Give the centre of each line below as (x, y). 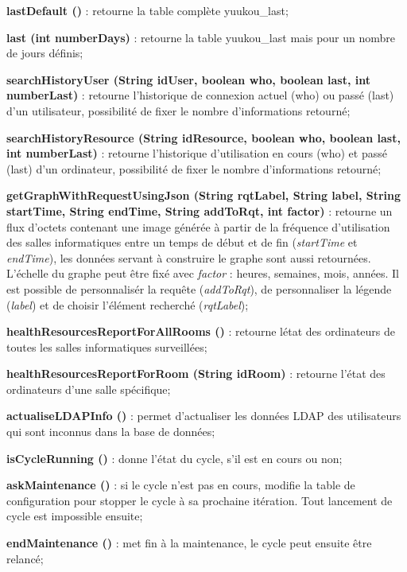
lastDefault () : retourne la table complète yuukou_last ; (147, 10)
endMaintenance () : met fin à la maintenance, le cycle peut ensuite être (189, 543)
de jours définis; (45, 53)
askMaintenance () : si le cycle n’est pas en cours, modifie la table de (181, 485)
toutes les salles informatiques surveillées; (107, 346)
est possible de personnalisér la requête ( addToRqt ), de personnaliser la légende (199, 288)
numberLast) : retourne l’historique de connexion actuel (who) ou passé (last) (200, 95)
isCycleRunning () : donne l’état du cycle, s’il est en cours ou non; (174, 458)
